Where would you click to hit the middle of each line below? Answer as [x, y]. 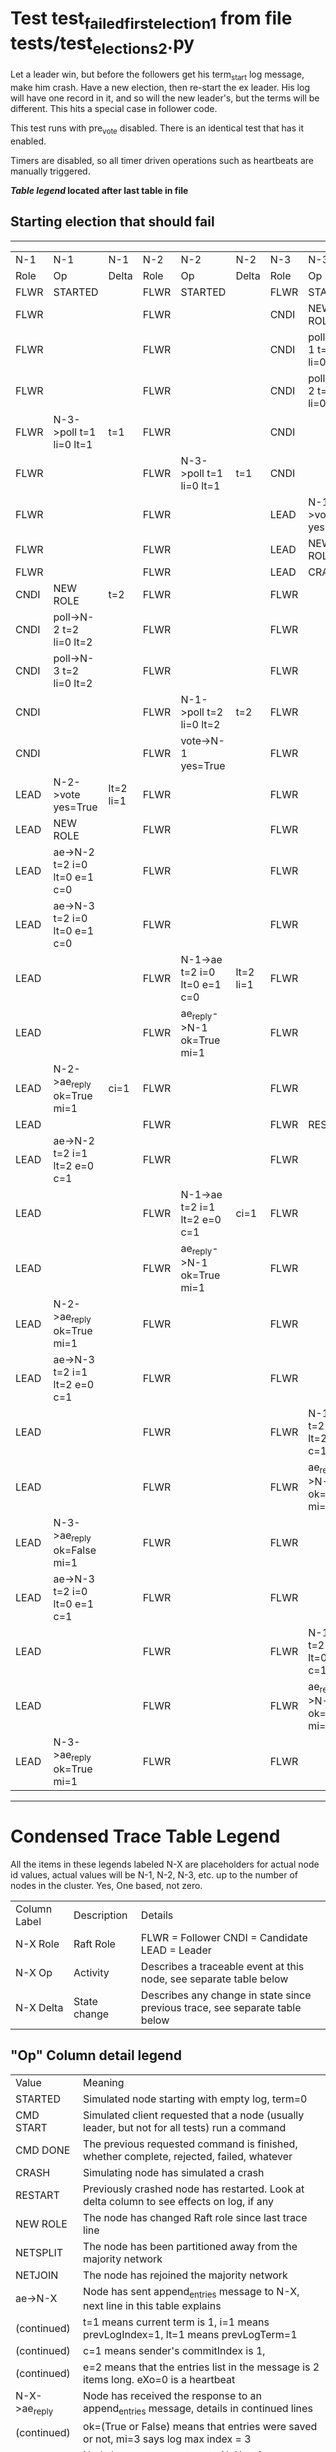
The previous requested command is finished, [190, 2144]
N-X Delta [39, 2007]
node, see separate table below [214, 1979]
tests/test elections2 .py [102, 45]
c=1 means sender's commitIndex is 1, [174, 2350]
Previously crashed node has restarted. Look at [194, 2189]
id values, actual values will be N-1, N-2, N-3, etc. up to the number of [154, 1874]
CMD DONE [43, 2150]
